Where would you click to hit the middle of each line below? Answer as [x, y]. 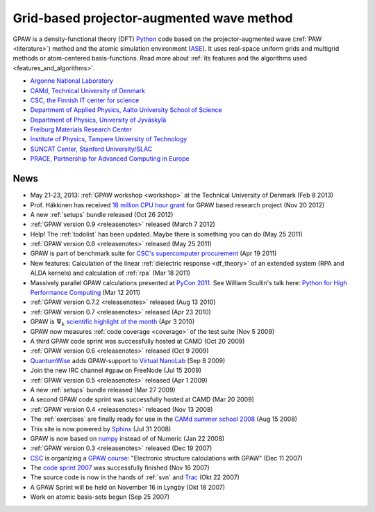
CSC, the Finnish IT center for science [85, 100]
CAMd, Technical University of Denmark [88, 90]
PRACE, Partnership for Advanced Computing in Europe [110, 159]
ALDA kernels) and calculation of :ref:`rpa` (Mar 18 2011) [110, 273]
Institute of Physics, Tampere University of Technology [109, 139]
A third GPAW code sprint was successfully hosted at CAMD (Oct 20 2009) [137, 341]
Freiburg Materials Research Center [81, 129]
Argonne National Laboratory [72, 81]
